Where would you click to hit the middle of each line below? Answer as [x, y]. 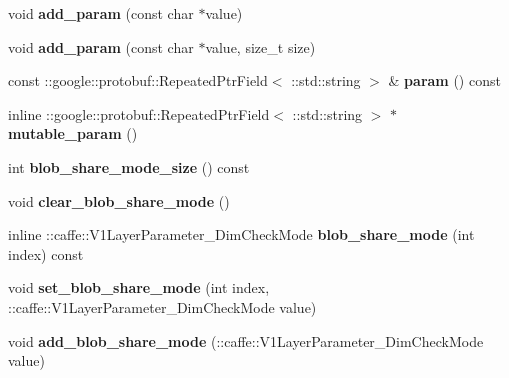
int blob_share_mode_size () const [129, 166]
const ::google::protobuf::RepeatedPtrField [138, 80]
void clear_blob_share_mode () [119, 200]
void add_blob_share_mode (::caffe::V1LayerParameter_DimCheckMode [246, 340]
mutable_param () [73, 133]
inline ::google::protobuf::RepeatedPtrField [139, 113]
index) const [46, 253]
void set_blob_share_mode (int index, [139, 287]
